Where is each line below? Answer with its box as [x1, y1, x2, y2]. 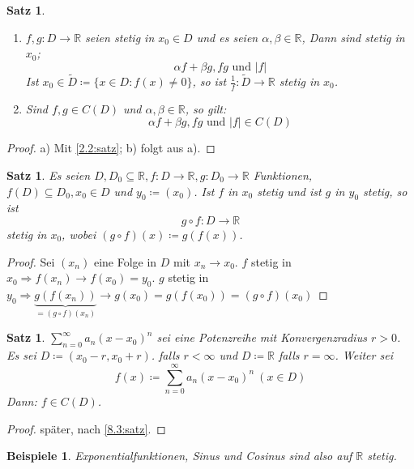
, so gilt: [185, 100, 227, 117]
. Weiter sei [335, 347, 393, 364]
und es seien [196, 28, 258, 45]
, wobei [62, 226, 96, 242]
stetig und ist [257, 182, 322, 199]
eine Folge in [93, 253, 157, 270]
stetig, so [363, 182, 408, 199]
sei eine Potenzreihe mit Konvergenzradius [156, 329, 367, 346]
